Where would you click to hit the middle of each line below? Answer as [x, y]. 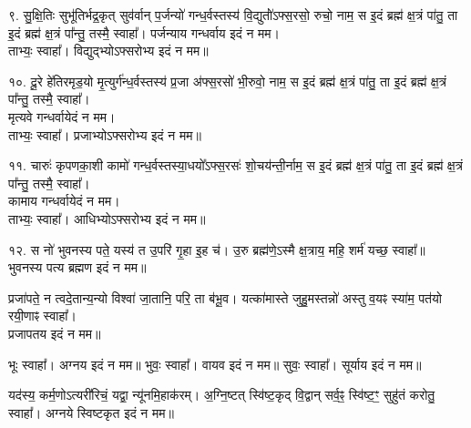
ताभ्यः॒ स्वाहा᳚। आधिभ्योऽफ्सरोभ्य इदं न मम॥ [107, 218]
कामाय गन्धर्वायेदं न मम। [64, 201]
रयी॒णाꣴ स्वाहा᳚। [42, 316]
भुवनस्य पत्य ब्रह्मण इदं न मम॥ [77, 267]
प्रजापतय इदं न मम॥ [55, 333]
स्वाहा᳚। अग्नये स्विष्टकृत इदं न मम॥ [91, 412]
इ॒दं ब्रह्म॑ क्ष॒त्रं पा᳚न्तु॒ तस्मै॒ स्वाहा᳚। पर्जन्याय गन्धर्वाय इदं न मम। [144, 32]
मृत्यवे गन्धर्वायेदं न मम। [62, 116]
